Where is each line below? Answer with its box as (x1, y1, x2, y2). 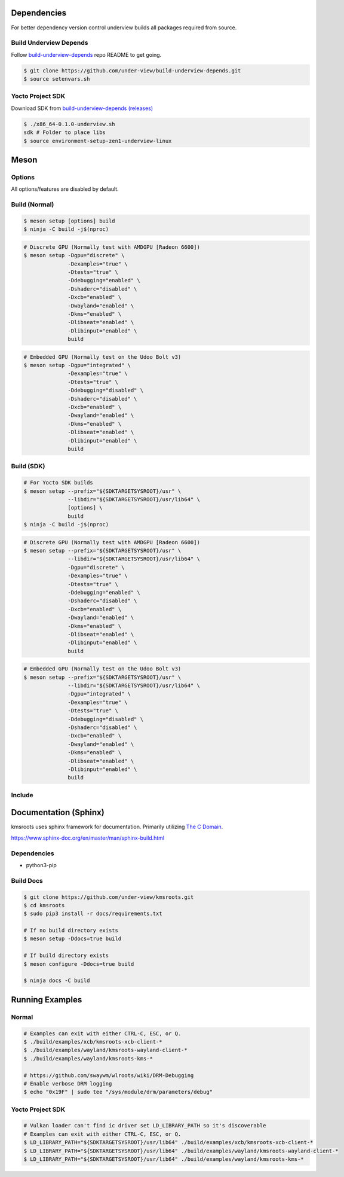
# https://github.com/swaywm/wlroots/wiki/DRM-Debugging (23, 1072, 194, 1079)
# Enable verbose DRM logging (23, 1080, 112, 1087)
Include (11, 791, 34, 799)
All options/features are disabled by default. (11, 185, 119, 193)
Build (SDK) (11, 462, 45, 471)
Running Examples (11, 995, 82, 1005)
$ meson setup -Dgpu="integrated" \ (23, 362, 131, 369)
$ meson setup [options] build (23, 217, 116, 224)
